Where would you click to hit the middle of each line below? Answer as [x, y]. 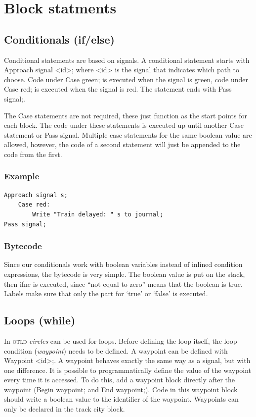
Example [22, 176]
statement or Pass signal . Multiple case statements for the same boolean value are [128, 134]
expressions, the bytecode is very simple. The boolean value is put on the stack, [125, 274]
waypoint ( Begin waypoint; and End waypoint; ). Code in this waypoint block [121, 389]
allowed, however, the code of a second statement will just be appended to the [122, 144]
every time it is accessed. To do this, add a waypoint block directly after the [120, 380]
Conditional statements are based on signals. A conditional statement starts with [127, 60]
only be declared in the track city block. [64, 409]
